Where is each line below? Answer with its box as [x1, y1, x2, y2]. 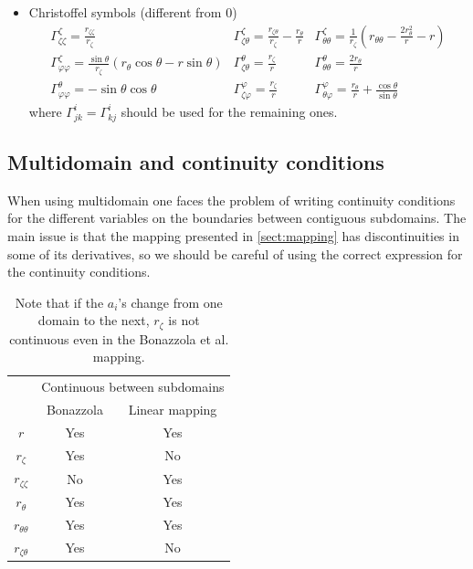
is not [168, 311, 200, 330]
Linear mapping [128, 400, 217, 419]
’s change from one [118, 292, 223, 311]
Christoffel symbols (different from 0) [28, 3, 237, 21]
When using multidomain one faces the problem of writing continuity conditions [7, 190, 456, 209]
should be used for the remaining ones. [121, 101, 338, 121]
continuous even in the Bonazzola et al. [9, 329, 229, 348]
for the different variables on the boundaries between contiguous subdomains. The [7, 208, 467, 227]
